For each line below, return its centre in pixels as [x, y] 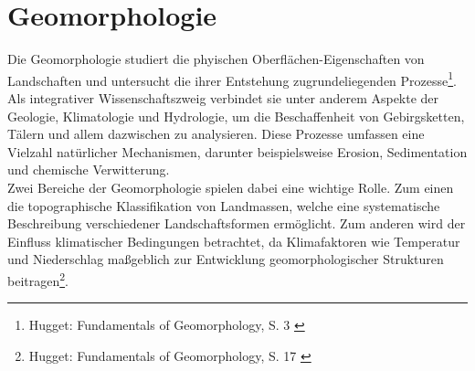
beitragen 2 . [38, 279]
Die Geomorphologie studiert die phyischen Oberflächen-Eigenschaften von [216, 59]
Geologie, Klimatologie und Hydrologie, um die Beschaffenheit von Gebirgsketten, [236, 116]
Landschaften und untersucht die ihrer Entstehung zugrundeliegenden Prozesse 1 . [232, 79]
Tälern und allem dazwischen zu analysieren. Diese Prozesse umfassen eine [216, 134]
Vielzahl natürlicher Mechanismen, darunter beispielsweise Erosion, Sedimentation [237, 151]
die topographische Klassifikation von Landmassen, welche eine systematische [224, 205]
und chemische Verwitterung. [89, 170]
